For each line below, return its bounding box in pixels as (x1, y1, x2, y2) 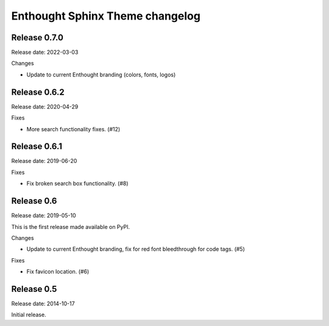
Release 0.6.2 (11, 87, 65, 97)
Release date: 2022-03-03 (11, 49, 79, 56)
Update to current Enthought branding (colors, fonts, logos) (26, 71, 176, 78)
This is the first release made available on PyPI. (11, 223, 130, 230)
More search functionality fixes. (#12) (26, 125, 121, 132)
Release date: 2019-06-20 (11, 158, 77, 165)
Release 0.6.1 (11, 141, 63, 152)
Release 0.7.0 (11, 32, 64, 43)
